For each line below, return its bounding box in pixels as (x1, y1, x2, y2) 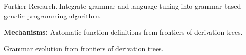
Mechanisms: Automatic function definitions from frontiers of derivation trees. (4, 27, 243, 37)
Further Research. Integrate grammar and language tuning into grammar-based (4, 1, 241, 11)
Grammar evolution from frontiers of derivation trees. (4, 43, 164, 53)
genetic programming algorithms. (4, 10, 103, 20)
